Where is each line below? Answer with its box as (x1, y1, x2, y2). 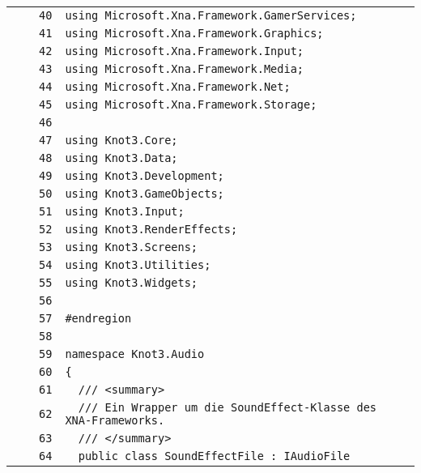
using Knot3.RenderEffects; (65, 223, 238, 236)
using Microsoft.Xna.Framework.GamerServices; (65, 9, 357, 22)
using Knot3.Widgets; (65, 276, 198, 289)
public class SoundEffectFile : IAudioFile (78, 450, 351, 462)
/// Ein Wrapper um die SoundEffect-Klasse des (78, 401, 377, 414)
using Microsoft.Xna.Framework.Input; (65, 45, 304, 58)
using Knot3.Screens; (65, 241, 198, 254)
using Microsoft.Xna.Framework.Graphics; (65, 27, 324, 40)
